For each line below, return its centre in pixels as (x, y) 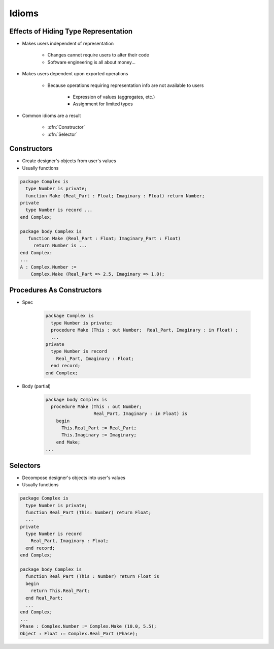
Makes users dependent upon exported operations (75, 74)
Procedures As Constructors (56, 290)
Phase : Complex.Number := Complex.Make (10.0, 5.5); (88, 626)
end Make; (68, 442)
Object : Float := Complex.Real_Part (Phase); (79, 633)
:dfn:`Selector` (62, 134)
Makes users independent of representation (68, 44)
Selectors (25, 465)
